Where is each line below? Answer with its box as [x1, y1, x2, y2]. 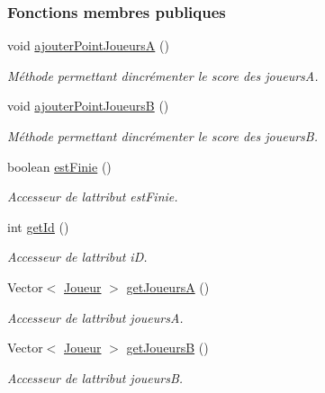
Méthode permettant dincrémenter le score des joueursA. [7, 66, 319, 85]
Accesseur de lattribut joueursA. [7, 308, 184, 326]
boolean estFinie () [7, 156, 112, 175]
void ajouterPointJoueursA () [7, 36, 169, 55]
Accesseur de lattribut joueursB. [7, 368, 184, 387]
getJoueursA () [126, 277, 210, 296]
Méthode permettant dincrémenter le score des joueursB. [7, 127, 319, 145]
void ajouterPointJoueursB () [7, 96, 169, 115]
